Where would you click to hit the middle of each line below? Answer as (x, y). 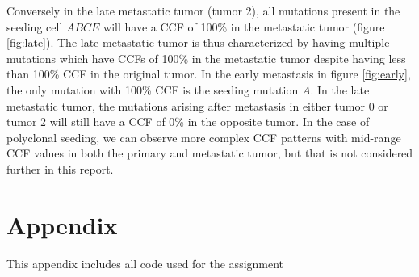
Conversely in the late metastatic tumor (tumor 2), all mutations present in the (203, 10)
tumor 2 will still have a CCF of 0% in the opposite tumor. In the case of (188, 122)
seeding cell (35, 26)
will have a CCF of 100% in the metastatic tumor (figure (244, 26)
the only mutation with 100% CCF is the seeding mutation (153, 89)
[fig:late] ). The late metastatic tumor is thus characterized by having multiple (198, 42)
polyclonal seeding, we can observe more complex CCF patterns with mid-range (204, 137)
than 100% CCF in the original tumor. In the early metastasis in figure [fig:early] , (209, 74)
